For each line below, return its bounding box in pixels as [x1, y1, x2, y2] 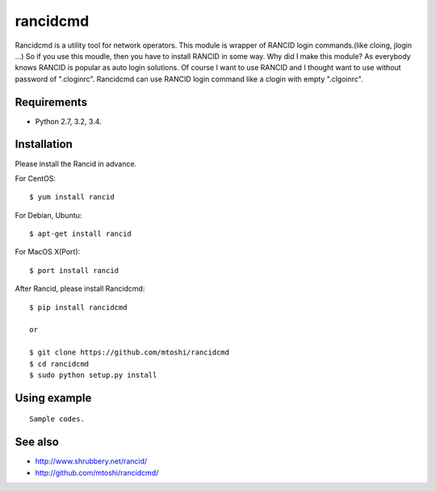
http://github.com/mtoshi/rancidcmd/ [35, 468, 159, 477]
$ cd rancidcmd [29, 359, 90, 368]
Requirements [15, 95, 88, 109]
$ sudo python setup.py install [29, 371, 157, 380]
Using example [15, 391, 92, 405]
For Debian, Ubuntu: [15, 210, 82, 220]
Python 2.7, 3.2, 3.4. [35, 116, 102, 126]
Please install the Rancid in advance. [15, 158, 137, 169]
